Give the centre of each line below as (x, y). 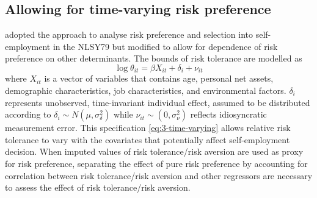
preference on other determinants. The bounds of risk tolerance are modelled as (154, 58)
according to (28, 114)
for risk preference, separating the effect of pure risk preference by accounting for (156, 163)
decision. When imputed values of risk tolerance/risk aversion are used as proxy (154, 151)
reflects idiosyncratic (228, 114)
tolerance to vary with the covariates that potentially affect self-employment (148, 139)
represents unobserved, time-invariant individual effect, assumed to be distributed (158, 102)
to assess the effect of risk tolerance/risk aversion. (98, 187)
